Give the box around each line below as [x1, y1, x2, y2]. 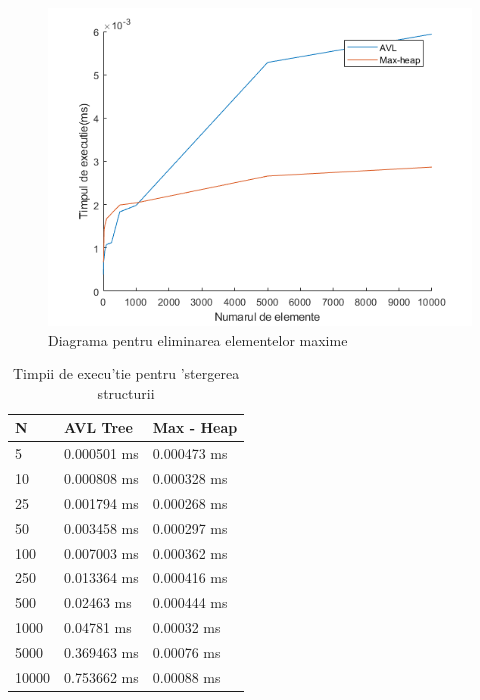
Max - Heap [152, 417, 238, 438]
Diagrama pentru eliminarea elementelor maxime [48, 329, 348, 350]
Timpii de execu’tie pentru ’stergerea [13, 363, 240, 384]
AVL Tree [64, 417, 133, 438]
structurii [97, 382, 155, 403]
